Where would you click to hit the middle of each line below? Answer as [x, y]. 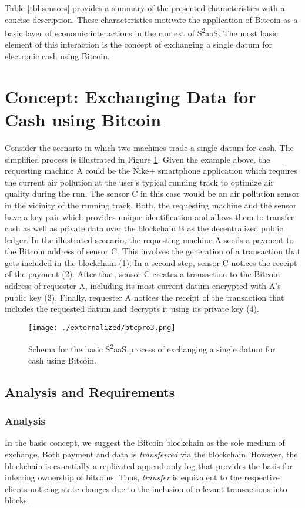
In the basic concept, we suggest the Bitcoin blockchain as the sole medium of [145, 443]
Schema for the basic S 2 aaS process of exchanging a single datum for [152, 348]
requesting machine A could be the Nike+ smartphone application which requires [151, 171]
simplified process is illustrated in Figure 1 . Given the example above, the [138, 159]
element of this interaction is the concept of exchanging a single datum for [138, 44]
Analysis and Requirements [90, 391]
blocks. [17, 500]
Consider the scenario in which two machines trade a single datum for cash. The [149, 147]
